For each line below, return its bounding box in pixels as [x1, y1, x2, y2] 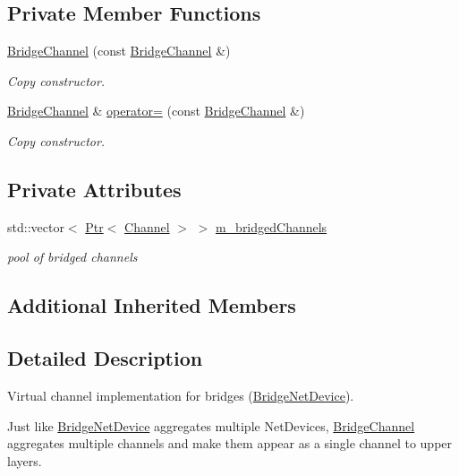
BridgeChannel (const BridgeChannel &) [7, 41, 231, 60]
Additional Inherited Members [7, 291, 296, 319]
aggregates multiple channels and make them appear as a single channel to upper [7, 434, 453, 453]
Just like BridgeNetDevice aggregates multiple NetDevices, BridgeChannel [7, 416, 415, 435]
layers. [7, 451, 42, 470]
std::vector [7, 217, 64, 236]
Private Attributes [7, 175, 182, 203]
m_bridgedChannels [215, 217, 327, 236]
